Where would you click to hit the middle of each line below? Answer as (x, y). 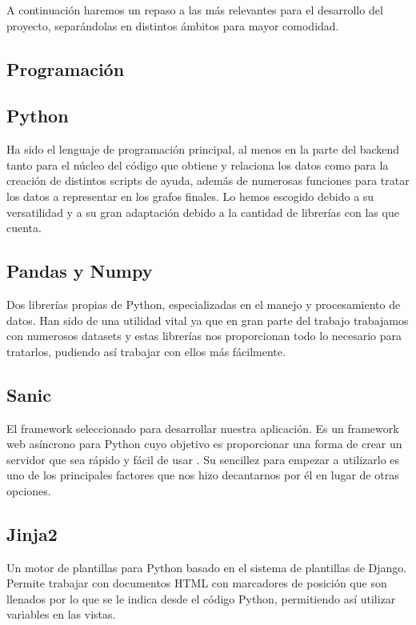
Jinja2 (32, 533)
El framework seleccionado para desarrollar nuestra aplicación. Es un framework (203, 428)
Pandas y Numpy (80, 271)
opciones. (29, 490)
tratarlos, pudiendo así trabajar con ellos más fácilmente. (146, 351)
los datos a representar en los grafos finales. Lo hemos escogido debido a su (190, 196)
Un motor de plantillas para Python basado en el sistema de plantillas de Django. (207, 567)
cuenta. (24, 228)
